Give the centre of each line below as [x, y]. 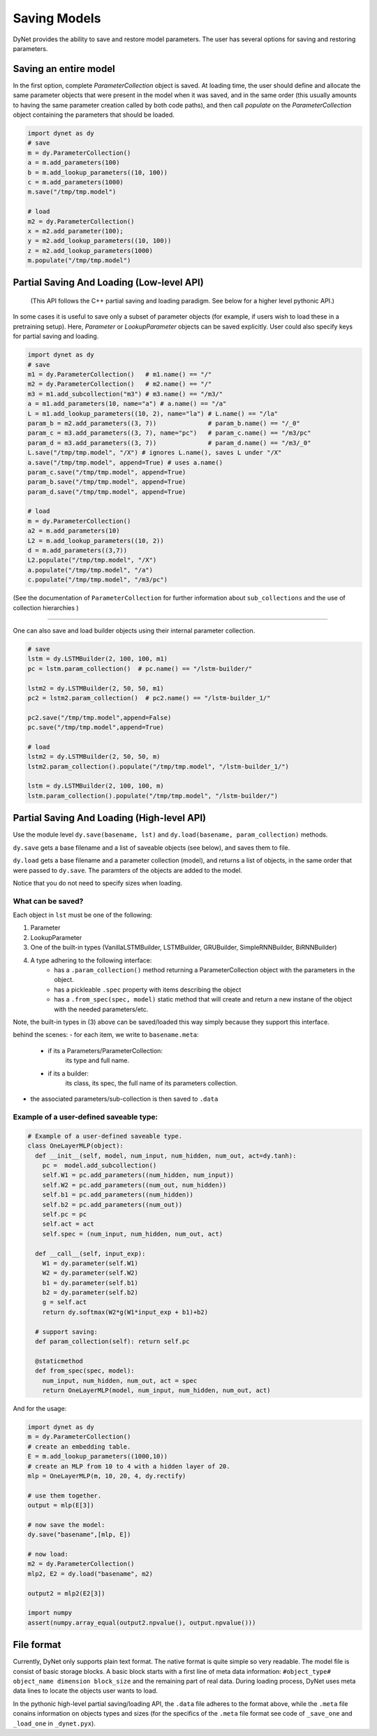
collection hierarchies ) [46, 607]
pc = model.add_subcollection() [99, 1165]
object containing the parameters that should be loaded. [94, 115]
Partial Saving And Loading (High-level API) [110, 818]
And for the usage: [40, 1408]
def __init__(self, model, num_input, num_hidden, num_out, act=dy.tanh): [166, 1156]
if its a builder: [68, 1073]
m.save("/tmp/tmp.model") [72, 192]
